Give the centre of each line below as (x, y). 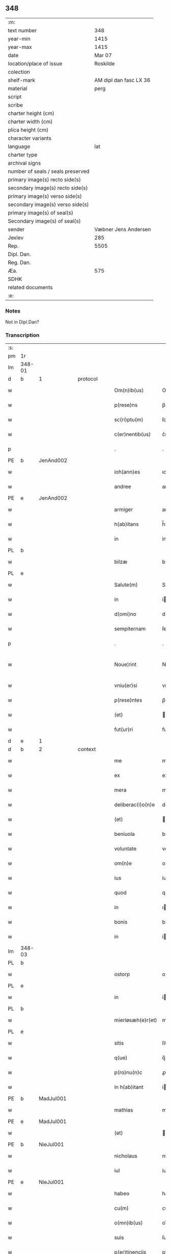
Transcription (22, 335)
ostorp (122, 975)
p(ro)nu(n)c (128, 1072)
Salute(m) (126, 585)
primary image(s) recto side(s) (45, 180)
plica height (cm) (28, 130)
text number (22, 30)
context (87, 749)
